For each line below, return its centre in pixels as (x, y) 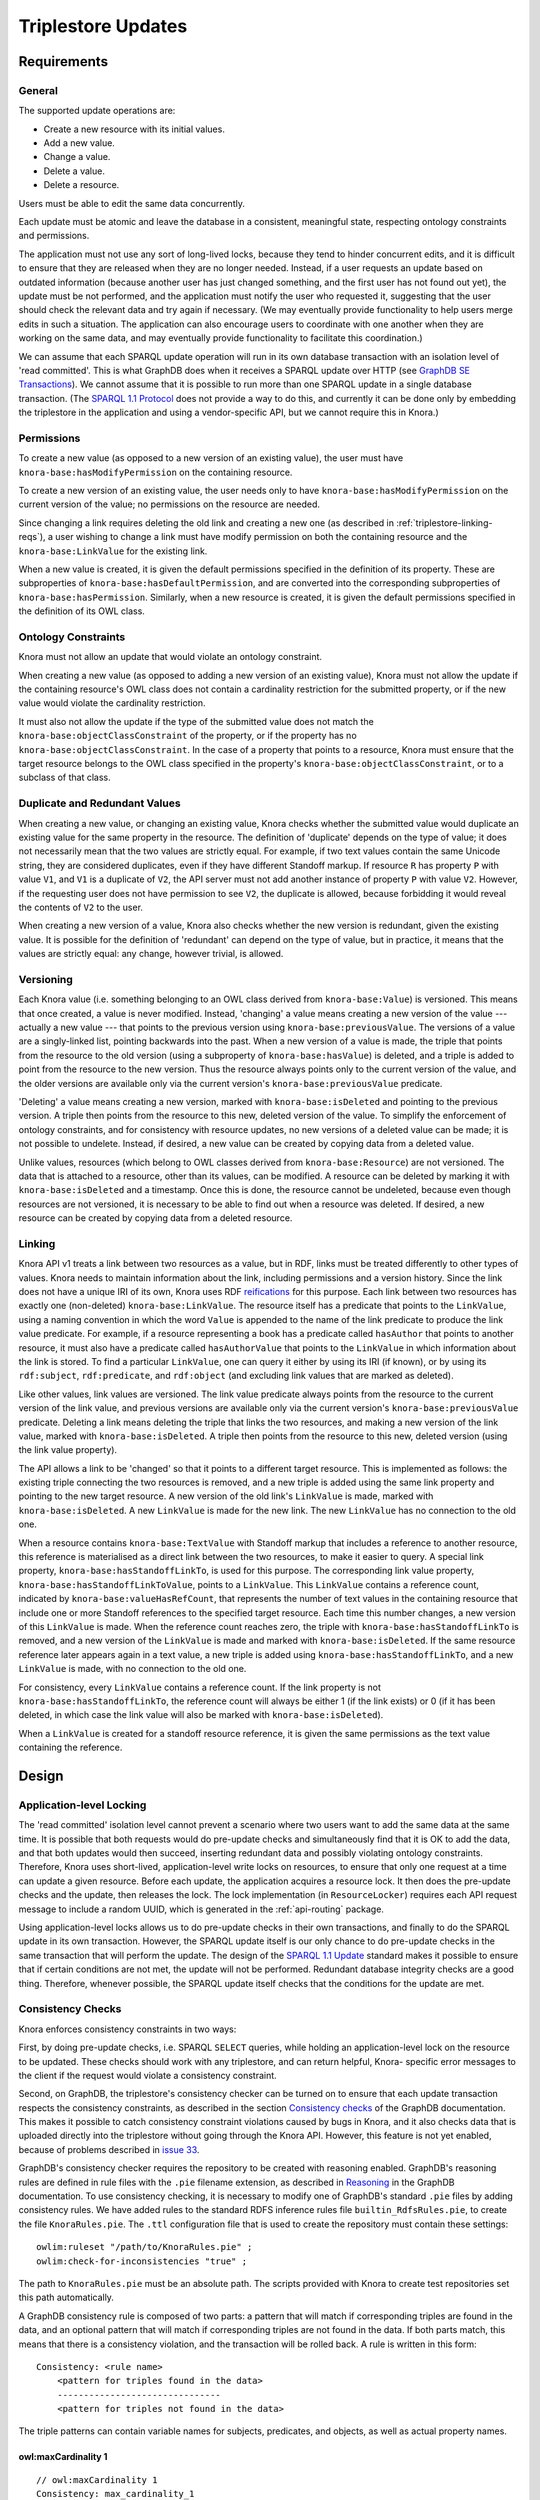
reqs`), (32, 537)
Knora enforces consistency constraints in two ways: (127, 2029)
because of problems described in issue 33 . (109, 2149)
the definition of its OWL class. (81, 611)
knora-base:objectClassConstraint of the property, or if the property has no (187, 736)
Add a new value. (79, 143)
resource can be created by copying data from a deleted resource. (155, 1218)
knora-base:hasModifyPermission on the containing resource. (155, 472)
